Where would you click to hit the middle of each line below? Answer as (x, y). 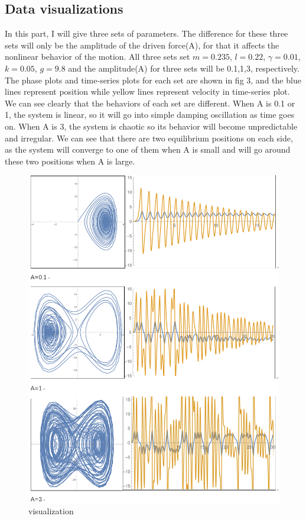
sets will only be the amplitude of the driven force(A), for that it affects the (142, 45)
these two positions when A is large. (70, 161)
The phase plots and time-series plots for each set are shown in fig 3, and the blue (153, 80)
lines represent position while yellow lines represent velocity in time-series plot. (147, 91)
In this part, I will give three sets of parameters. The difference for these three (147, 33)
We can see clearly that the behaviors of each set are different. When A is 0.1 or (150, 103)
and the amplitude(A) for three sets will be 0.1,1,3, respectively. (184, 68)
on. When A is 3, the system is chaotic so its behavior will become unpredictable (151, 126)
